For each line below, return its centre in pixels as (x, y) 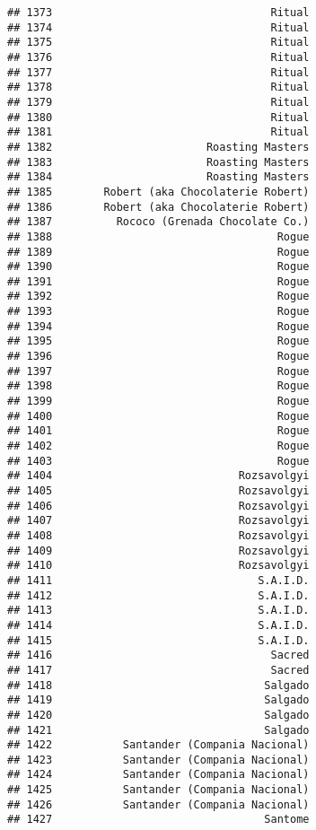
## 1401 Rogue (158, 431)
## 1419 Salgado (158, 700)
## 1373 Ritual (158, 13)
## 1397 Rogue (158, 371)
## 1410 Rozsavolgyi (158, 566)
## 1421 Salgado (158, 730)
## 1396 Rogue (158, 357)
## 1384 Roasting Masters (158, 177)
